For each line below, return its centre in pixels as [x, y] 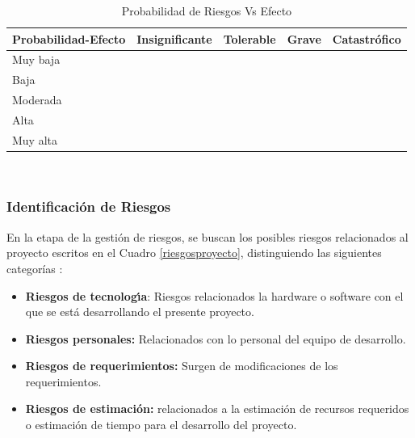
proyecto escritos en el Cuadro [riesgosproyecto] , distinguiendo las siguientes [194, 253]
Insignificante [174, 38]
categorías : [35, 268]
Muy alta [35, 139]
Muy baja [36, 59]
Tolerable [249, 38]
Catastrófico [367, 38]
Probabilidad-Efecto [69, 38]
